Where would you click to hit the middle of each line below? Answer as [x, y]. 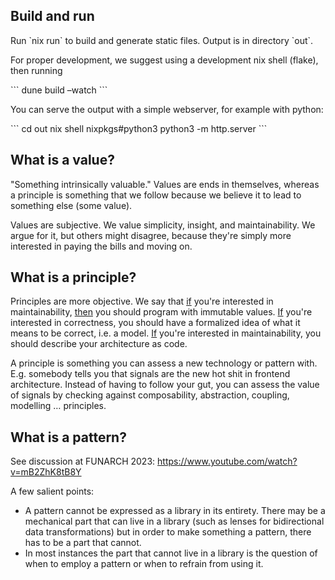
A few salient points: [52, 491]
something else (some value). [71, 205]
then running [36, 70]
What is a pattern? [68, 437]
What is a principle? [73, 277]
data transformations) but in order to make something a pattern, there [168, 532]
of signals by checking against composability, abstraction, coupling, [150, 395]
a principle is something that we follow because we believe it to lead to [156, 195]
